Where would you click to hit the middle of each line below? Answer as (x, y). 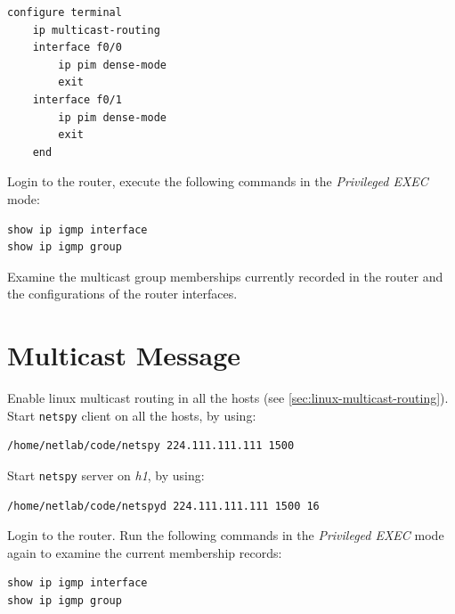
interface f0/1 (77, 99)
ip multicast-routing (96, 30)
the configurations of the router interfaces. (122, 294)
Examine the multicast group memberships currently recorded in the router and (225, 276)
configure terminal (65, 12)
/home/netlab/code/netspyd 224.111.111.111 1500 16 (163, 506)
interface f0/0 (77, 48)
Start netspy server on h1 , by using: (106, 475)
